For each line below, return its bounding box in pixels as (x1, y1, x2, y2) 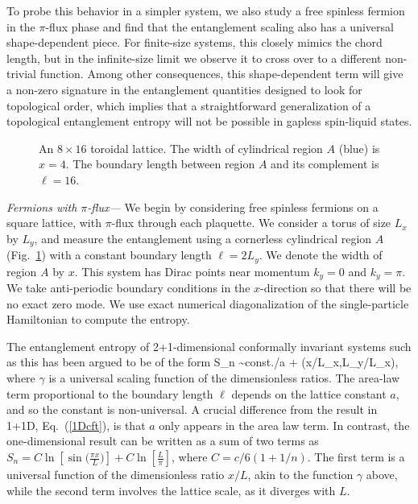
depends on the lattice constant (231, 385, 387, 402)
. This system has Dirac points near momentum (74, 262, 310, 279)
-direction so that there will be (260, 279, 412, 296)
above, (366, 466, 398, 483)
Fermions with (6, 198, 77, 215)
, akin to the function (247, 466, 354, 483)
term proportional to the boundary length (6, 385, 213, 402)
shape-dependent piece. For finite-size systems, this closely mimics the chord (6, 34, 383, 51)
